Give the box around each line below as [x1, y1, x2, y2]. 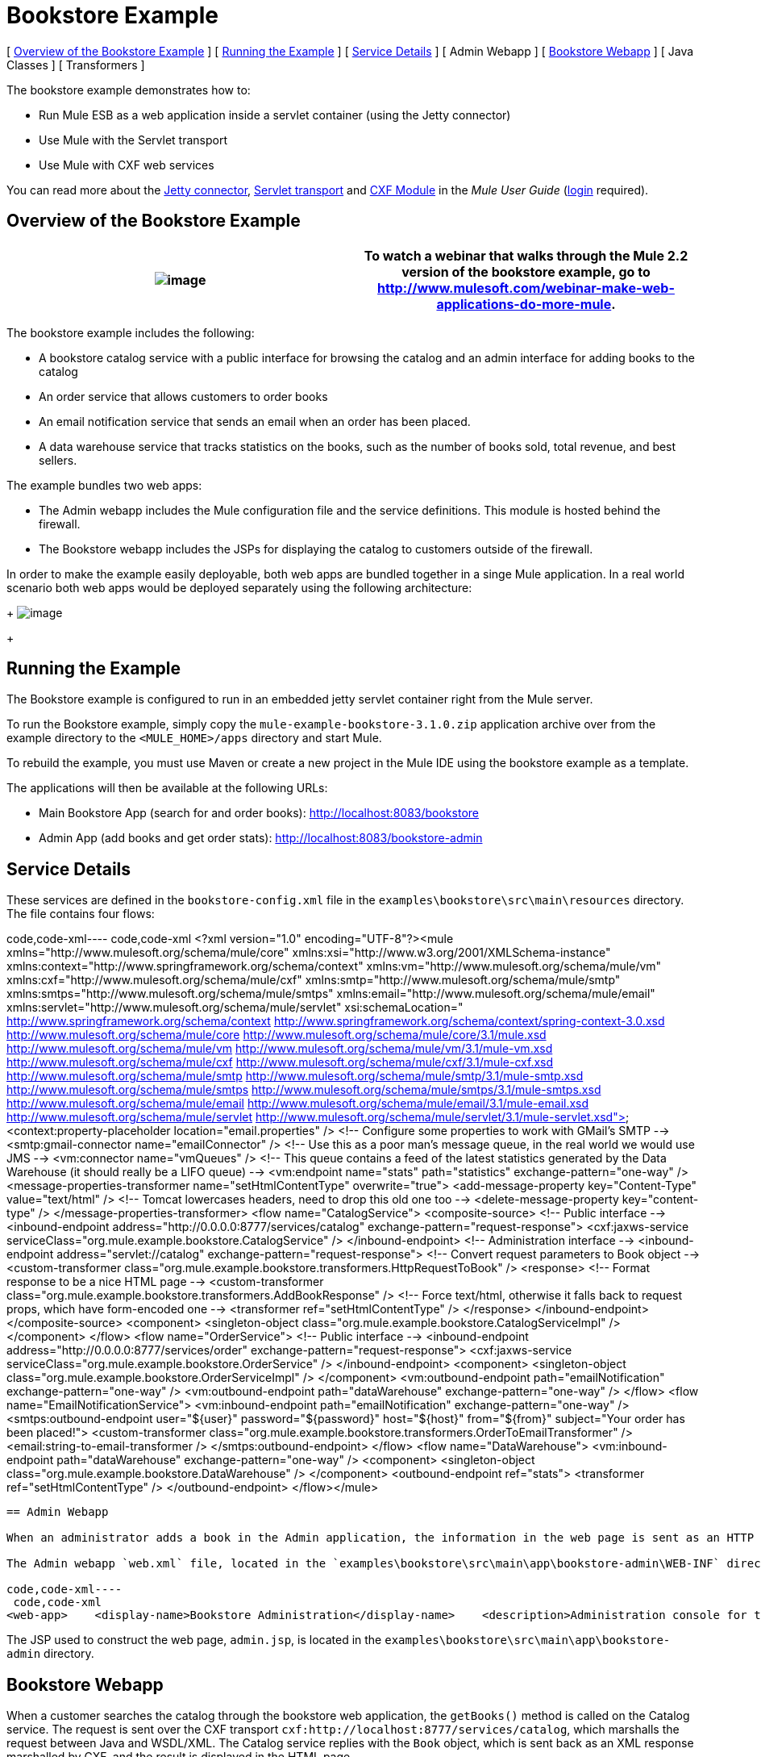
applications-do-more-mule [436, 295, 612, 312]
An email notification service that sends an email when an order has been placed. [39, 414, 471, 428]
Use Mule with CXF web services [39, 157, 214, 172]
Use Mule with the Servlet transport [39, 132, 227, 147]
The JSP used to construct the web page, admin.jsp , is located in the [6, 1633, 382, 1647]
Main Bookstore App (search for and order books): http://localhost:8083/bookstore [39, 806, 479, 820]
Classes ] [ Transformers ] [6, 57, 145, 72]
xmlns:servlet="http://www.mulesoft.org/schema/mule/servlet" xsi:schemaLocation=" [6, 1000, 464, 1015]
